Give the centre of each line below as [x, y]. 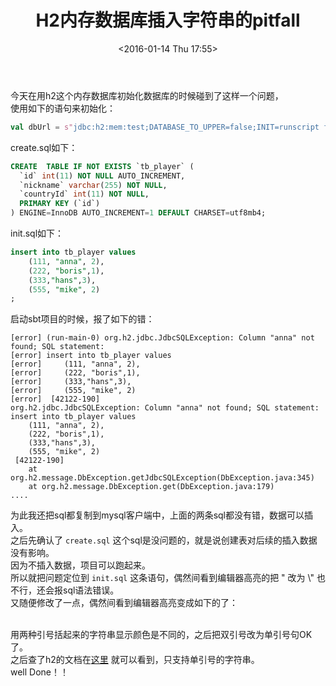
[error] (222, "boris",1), [75, 373]
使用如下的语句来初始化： [63, 108]
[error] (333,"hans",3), [71, 382]
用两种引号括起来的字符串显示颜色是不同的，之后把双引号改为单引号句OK [161, 635]
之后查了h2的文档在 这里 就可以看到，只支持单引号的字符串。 [135, 660]
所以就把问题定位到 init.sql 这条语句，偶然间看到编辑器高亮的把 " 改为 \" [162, 578]
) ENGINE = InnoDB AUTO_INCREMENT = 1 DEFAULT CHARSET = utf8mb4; [138, 213]
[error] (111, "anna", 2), [75, 364]
